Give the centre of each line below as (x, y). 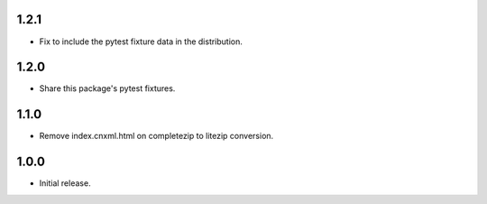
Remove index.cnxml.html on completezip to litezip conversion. (156, 136)
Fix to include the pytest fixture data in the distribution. (141, 42)
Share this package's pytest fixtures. (107, 88)
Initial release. (65, 183)
